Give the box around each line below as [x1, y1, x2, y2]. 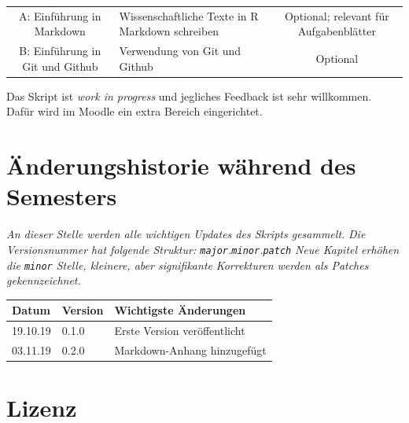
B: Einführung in [19, 42, 101, 59]
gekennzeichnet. [6, 272, 81, 289]
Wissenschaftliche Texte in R [119, 7, 259, 24]
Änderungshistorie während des [6, 149, 356, 182]
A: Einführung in [19, 7, 101, 24]
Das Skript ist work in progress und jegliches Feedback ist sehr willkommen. [6, 87, 372, 104]
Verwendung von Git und [119, 42, 241, 59]
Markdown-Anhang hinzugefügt [114, 342, 267, 359]
